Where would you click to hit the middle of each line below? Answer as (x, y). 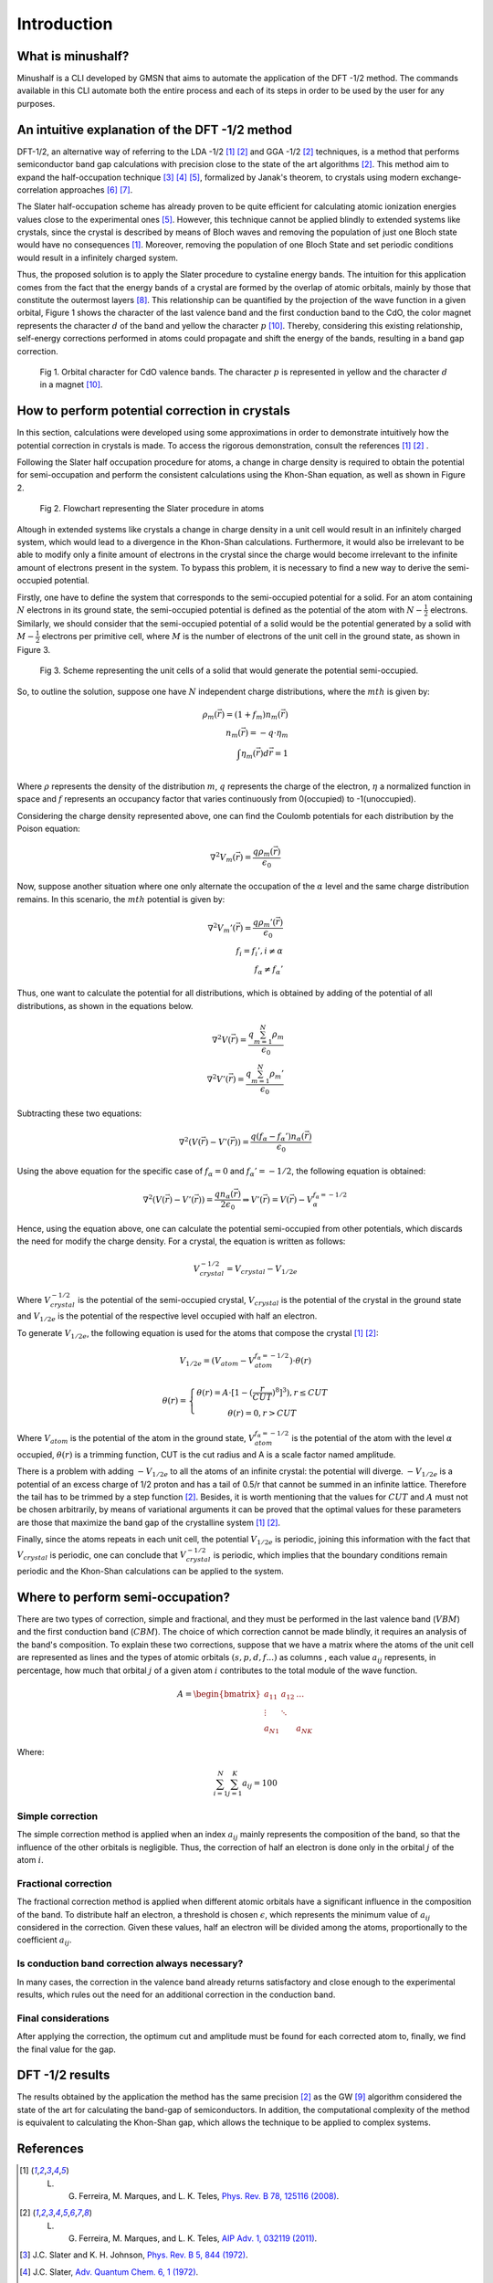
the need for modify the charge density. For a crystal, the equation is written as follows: (181, 1241)
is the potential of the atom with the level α (372, 1438)
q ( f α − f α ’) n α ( (278, 1137)
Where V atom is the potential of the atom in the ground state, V (136, 1439)
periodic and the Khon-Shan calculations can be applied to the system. (151, 1572)
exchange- (441, 177)
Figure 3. (34, 649)
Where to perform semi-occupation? (123, 1597)
